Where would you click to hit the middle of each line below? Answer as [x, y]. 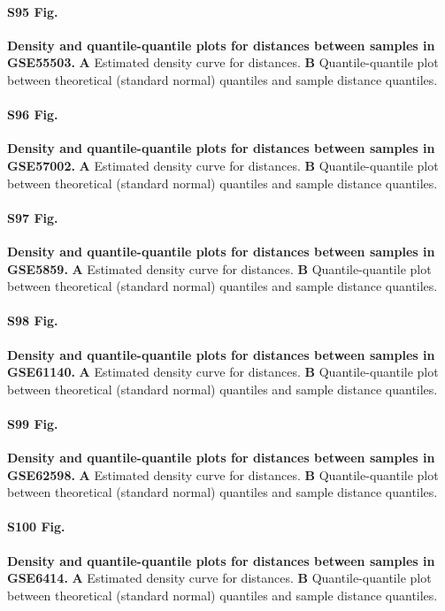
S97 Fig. [33, 217]
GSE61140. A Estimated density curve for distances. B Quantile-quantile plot [223, 372]
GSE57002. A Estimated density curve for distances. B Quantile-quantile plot [223, 165]
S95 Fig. [33, 11]
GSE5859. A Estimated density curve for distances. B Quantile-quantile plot [219, 268]
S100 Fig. [36, 527]
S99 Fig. [33, 423]
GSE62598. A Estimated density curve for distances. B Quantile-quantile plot [223, 474]
